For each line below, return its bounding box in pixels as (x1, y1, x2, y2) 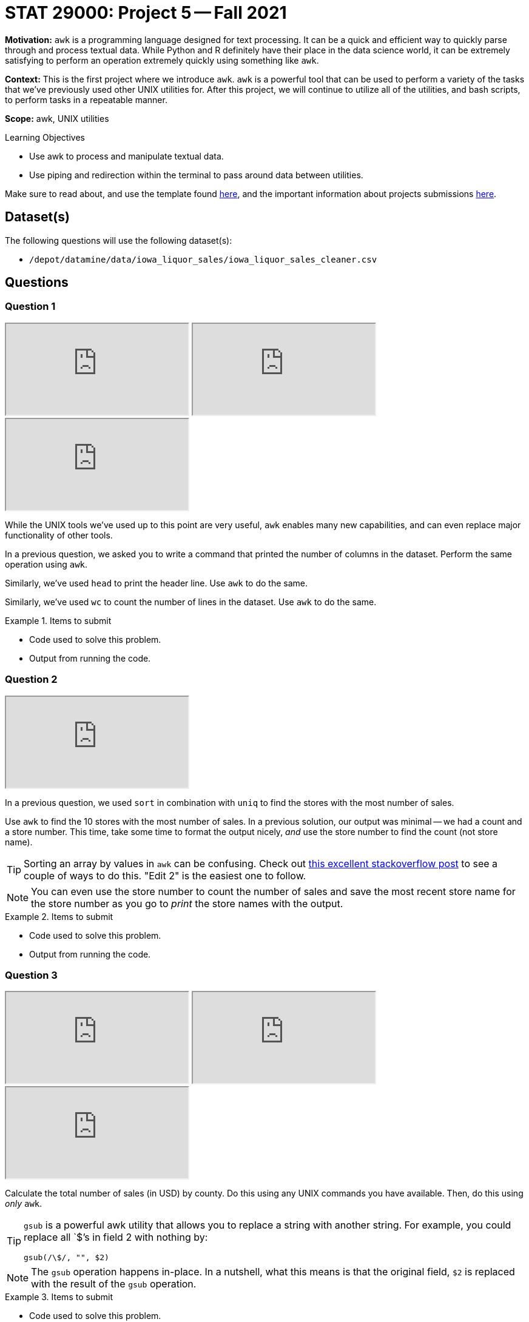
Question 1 (5, 300, 56, 313)
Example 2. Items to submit (5, 911, 113, 922)
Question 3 (5, 968, 58, 981)
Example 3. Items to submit (5, 1292, 113, 1303)
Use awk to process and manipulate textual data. (29, 150, 224, 161)
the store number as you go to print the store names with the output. (31, 897, 343, 910)
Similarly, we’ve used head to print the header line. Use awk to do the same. (5, 577, 308, 588)
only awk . (5, 1198, 42, 1209)
